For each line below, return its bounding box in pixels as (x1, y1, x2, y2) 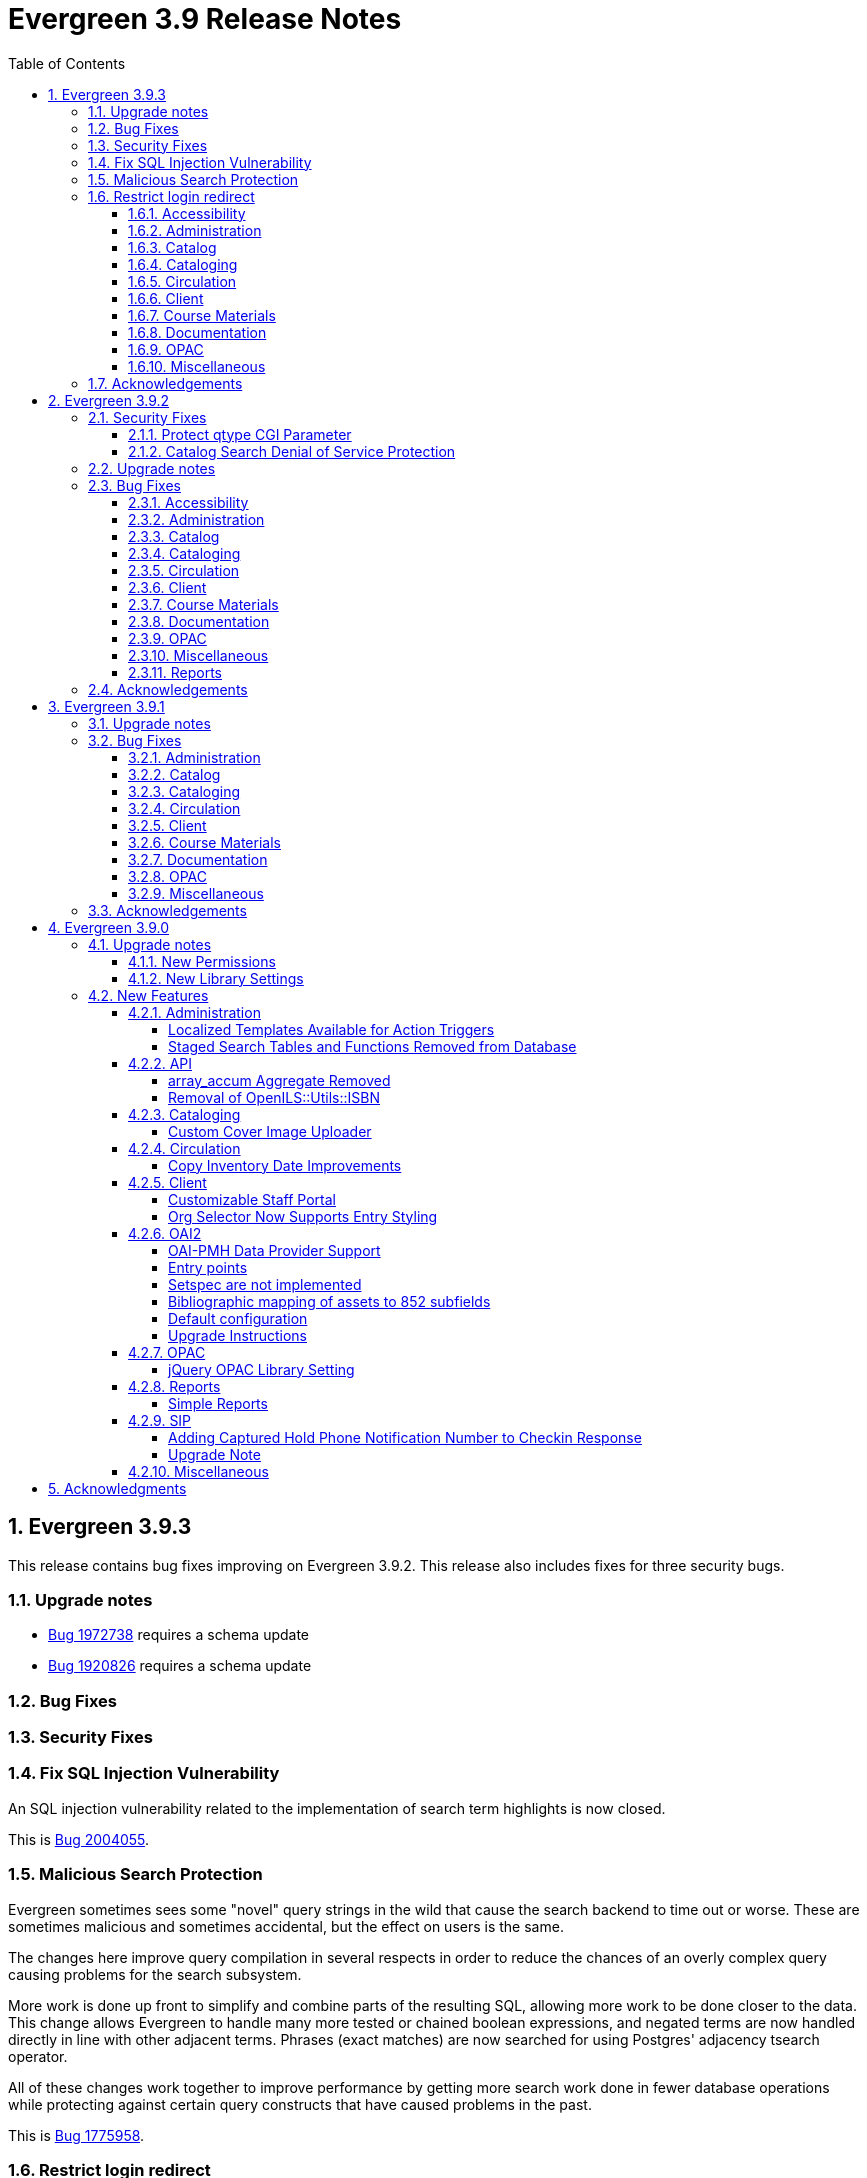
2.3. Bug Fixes (88, 476, 181, 494)
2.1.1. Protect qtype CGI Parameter (128, 425, 352, 443)
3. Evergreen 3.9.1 (48, 697, 165, 715)
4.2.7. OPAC (128, 1343, 206, 1361)
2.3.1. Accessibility (128, 493, 249, 511)
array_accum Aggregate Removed (168, 1071, 391, 1089)
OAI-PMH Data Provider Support (168, 1241, 381, 1259)
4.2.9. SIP (128, 1411, 192, 1429)
